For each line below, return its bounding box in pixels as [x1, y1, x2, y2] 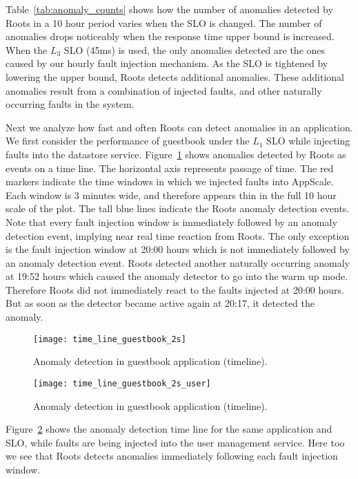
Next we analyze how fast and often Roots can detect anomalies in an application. [6, 120, 353, 134]
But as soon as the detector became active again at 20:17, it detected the [6, 296, 315, 310]
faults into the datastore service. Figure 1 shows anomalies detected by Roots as [6, 147, 346, 161]
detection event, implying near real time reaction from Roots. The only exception [6, 228, 350, 243]
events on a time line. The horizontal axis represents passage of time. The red [6, 160, 334, 175]
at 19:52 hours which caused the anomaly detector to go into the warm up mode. [6, 269, 348, 283]
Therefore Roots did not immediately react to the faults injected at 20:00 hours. [6, 282, 344, 297]
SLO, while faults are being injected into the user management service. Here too [6, 435, 345, 449]
